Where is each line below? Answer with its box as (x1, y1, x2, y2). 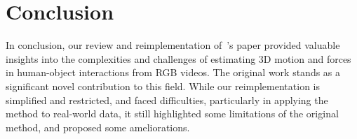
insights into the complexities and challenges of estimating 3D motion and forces (6, 51, 351, 66)
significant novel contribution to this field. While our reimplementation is (6, 78, 320, 93)
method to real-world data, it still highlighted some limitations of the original (6, 106, 339, 121)
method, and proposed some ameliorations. (6, 119, 190, 134)
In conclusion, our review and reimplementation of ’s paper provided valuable (6, 38, 340, 52)
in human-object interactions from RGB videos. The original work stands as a (6, 65, 341, 80)
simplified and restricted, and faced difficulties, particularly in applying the (6, 92, 328, 107)
